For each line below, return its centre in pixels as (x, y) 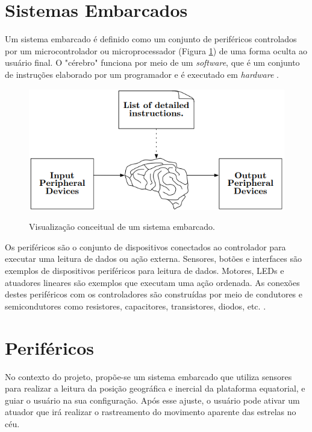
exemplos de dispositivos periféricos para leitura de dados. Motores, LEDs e (145, 270)
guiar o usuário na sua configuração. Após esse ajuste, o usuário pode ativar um (152, 400)
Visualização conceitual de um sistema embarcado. (122, 227)
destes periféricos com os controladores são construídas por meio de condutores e (154, 294)
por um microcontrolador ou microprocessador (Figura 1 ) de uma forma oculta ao (156, 50)
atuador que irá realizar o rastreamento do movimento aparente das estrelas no (151, 412)
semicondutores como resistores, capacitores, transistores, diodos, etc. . (136, 306)
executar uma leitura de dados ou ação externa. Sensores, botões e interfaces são (153, 259)
